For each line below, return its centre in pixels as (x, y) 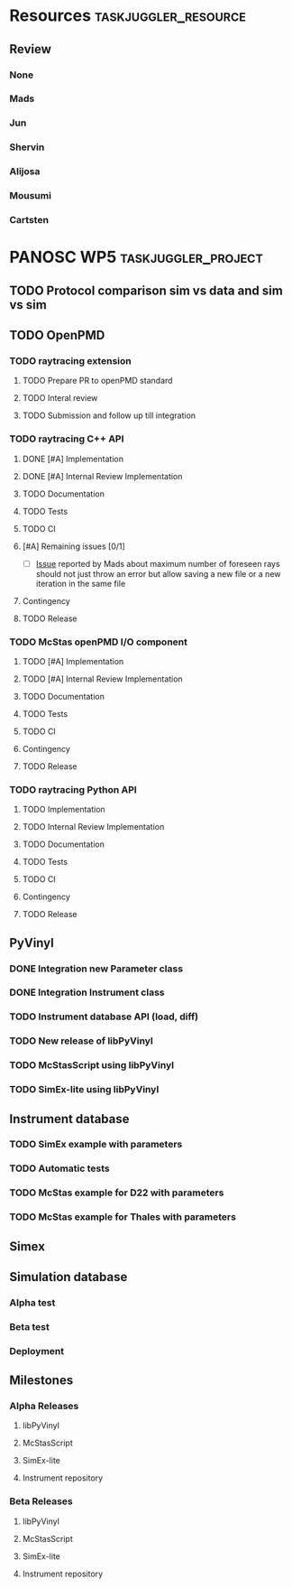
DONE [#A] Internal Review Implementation (102, 476)
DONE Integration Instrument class (87, 992)
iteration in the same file (81, 583)
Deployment (37, 1351)
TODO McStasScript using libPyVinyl (91, 1065)
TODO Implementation (64, 810)
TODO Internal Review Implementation (93, 827)
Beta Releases (41, 1501)
